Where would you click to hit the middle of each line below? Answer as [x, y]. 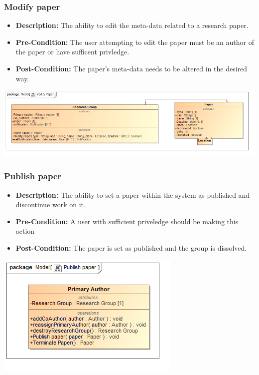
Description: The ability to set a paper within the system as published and [133, 194]
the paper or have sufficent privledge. [72, 52]
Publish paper [33, 176]
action [25, 231]
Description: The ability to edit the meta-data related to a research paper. [132, 25]
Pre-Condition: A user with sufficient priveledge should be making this [127, 221]
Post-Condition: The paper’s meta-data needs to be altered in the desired [131, 68]
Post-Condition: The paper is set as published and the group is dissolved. [131, 248]
